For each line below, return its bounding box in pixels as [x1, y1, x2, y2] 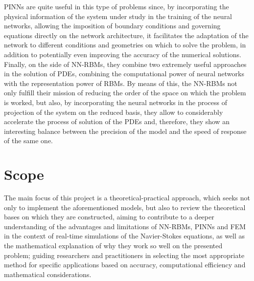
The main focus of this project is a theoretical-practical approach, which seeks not [4, 193, 250, 203]
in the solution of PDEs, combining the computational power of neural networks [4, 68, 244, 79]
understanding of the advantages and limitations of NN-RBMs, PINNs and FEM [4, 221, 246, 231]
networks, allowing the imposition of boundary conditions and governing [4, 21, 221, 31]
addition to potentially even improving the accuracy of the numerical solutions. [4, 49, 241, 59]
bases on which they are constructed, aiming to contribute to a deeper [4, 212, 214, 222]
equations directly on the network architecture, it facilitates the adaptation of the [4, 30, 249, 40]
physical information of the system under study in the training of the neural [4, 11, 232, 21]
